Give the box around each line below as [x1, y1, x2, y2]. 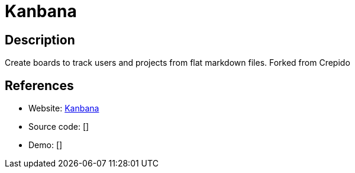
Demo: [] [28, 140, 63, 150]
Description [5, 32, 75, 47]
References [5, 78, 74, 93]
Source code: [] [28, 121, 89, 132]
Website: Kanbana [28, 103, 99, 114]
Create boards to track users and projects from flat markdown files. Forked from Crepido [5, 57, 350, 68]
